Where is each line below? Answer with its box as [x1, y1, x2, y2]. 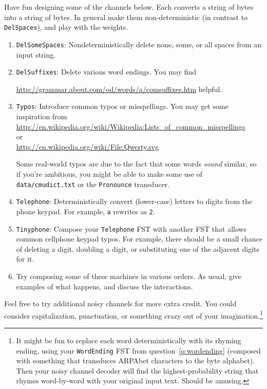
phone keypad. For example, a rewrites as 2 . [16, 206, 155, 216]
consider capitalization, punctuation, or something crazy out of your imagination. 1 [4, 308, 263, 321]
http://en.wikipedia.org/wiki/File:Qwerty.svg [16, 141, 159, 152]
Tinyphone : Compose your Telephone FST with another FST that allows [16, 223, 247, 234]
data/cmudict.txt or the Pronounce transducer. [16, 178, 169, 189]
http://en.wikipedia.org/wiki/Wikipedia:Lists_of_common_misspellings [16, 121, 245, 132]
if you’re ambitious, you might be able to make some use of [16, 168, 203, 179]
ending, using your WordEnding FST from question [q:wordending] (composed [16, 345, 261, 356]
